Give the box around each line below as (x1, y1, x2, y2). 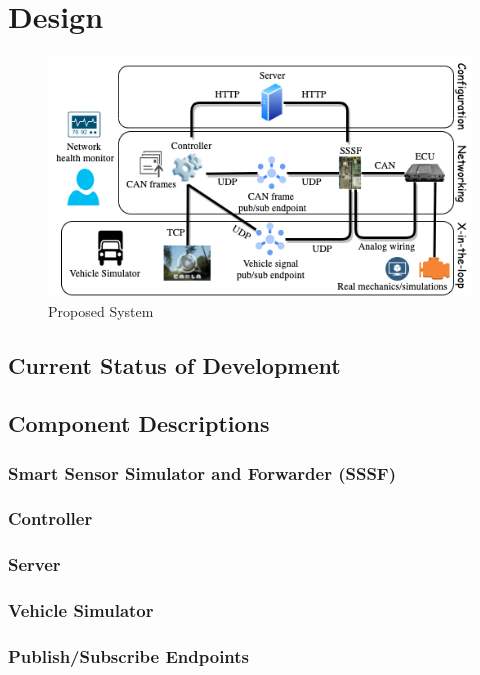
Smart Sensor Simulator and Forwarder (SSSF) (8, 460, 397, 485)
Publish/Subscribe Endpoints (8, 643, 250, 668)
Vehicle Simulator (8, 598, 154, 623)
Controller (8, 506, 93, 531)
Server (8, 552, 61, 577)
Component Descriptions (8, 408, 270, 439)
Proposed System (48, 300, 154, 321)
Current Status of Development (8, 349, 341, 380)
